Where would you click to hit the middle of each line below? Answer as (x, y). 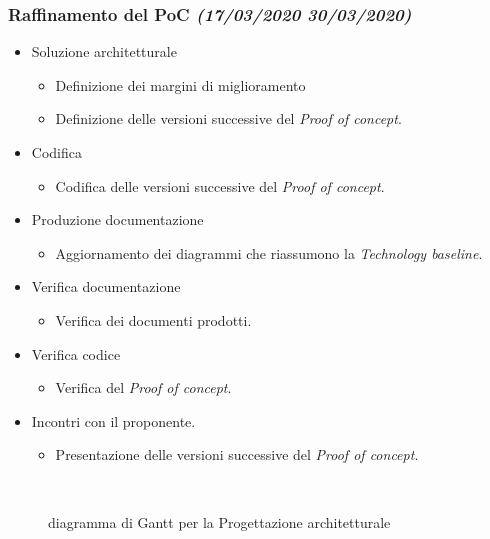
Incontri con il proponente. (113, 420)
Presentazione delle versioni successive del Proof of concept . (237, 454)
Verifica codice (76, 353)
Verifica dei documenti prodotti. (153, 319)
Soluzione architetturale (104, 51)
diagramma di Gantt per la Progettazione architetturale (219, 521)
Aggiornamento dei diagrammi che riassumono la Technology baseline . (269, 252)
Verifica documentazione (106, 286)
